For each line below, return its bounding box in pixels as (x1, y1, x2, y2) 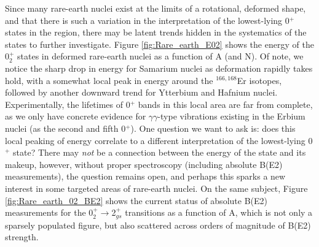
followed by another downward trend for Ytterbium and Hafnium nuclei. (5, 86, 278, 99)
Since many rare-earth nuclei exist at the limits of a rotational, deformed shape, (5, 2, 306, 14)
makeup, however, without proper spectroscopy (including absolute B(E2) (5, 158, 283, 170)
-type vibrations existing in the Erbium (157, 110, 305, 123)
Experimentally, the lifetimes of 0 (5, 97, 130, 110)
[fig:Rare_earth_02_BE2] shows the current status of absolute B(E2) (5, 194, 267, 207)
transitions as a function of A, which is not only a (125, 206, 313, 219)
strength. (5, 230, 39, 243)
